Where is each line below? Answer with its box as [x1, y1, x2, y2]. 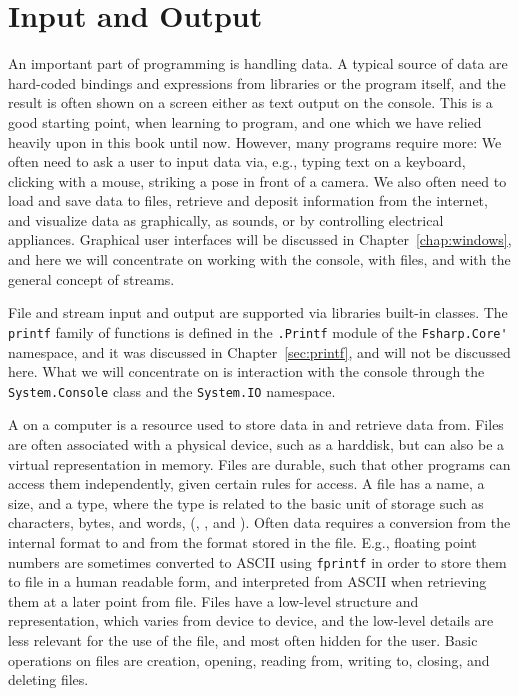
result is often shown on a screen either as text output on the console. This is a [8, 92, 493, 113]
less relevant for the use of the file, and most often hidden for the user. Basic [8, 629, 478, 650]
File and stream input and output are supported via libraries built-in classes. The [8, 302, 508, 323]
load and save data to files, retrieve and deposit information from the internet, [8, 190, 488, 211]
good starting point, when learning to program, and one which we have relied [8, 111, 482, 132]
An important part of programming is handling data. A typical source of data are [8, 53, 508, 74]
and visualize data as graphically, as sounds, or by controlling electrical [8, 209, 444, 230]
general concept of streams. [8, 268, 175, 289]
